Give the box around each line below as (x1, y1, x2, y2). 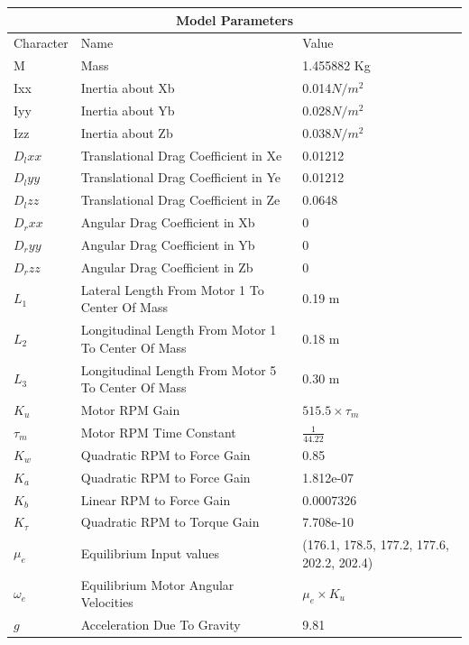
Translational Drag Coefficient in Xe (80, 145, 282, 164)
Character (14, 33, 69, 52)
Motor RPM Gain (80, 400, 180, 419)
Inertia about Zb (80, 123, 173, 142)
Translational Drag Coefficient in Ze (80, 190, 280, 209)
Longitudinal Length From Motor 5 (80, 360, 277, 379)
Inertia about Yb (80, 100, 175, 119)
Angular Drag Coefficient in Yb (80, 235, 255, 253)
